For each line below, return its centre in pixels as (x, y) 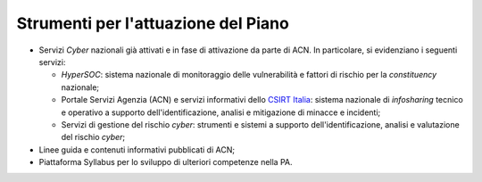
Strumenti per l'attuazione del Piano (153, 23)
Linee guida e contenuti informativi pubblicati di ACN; (137, 149)
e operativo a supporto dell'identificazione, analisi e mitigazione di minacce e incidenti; (221, 112)
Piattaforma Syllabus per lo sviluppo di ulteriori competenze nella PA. (166, 162)
